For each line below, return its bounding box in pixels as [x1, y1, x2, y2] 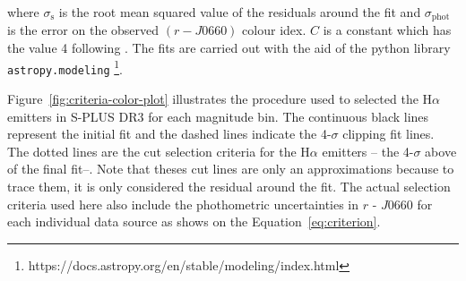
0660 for [387, 194, 433, 213]
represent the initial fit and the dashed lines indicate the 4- [7, 124, 332, 143]
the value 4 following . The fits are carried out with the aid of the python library [7, 38, 451, 57]
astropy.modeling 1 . [7, 56, 123, 78]
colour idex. [242, 21, 306, 39]
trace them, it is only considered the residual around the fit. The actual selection [7, 176, 451, 195]
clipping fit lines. [342, 124, 435, 143]
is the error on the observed [7, 21, 160, 39]
